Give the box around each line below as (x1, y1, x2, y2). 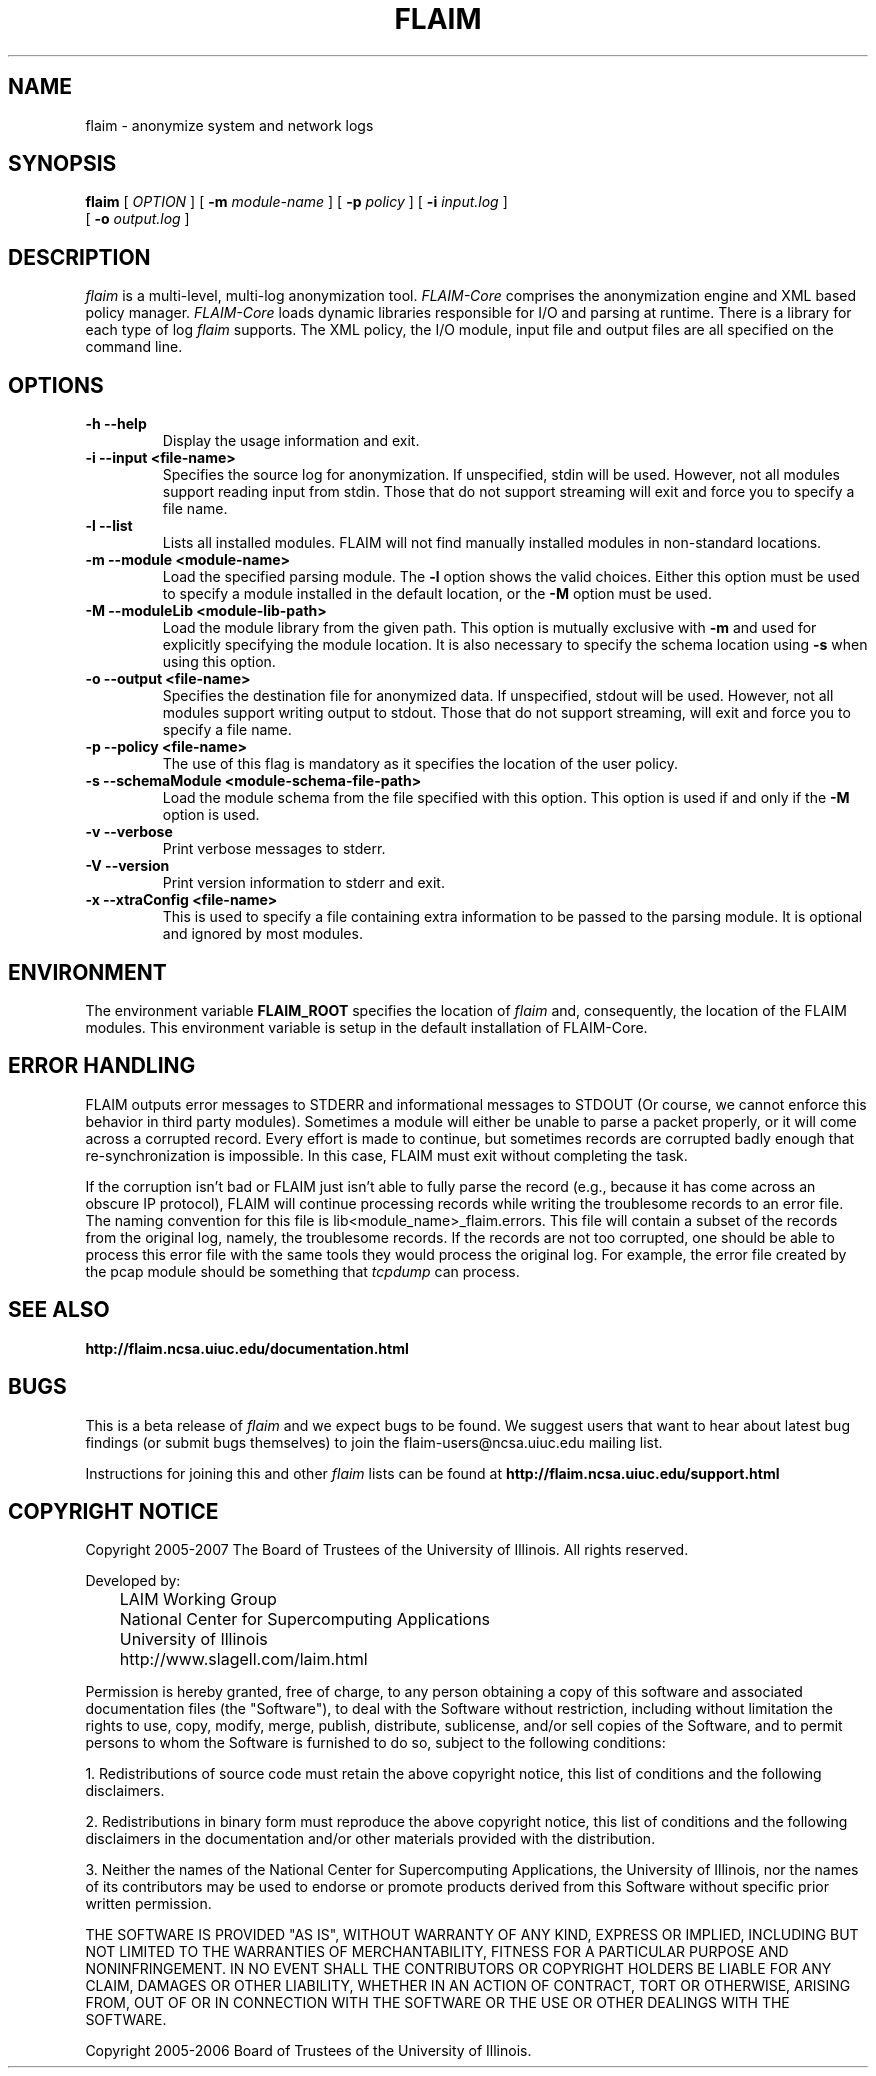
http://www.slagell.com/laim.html (119, 1649, 368, 1670)
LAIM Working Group (119, 1589, 277, 1610)
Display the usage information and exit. (162, 432, 420, 450)
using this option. (162, 653, 276, 671)
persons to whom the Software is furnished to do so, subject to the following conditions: (85, 1734, 666, 1752)
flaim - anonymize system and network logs (85, 116, 374, 134)
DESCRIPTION (8, 244, 151, 270)
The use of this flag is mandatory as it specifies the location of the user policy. (162, 755, 678, 773)
